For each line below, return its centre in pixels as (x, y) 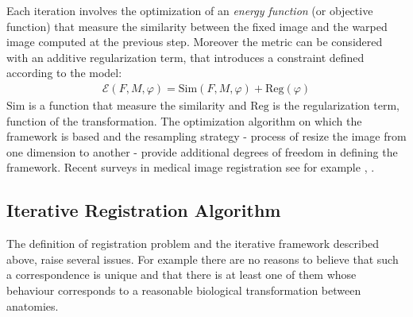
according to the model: (64, 73)
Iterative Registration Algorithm (144, 210)
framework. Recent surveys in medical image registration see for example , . (191, 167)
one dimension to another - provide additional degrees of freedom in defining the (202, 151)
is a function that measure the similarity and (138, 105)
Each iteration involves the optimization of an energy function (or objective (190, 10)
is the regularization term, (336, 105)
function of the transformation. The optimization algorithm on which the (184, 120)
